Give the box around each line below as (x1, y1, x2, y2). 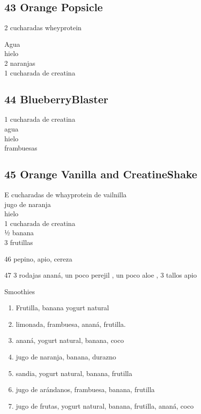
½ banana (4, 227, 34, 238)
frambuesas (4, 143, 37, 153)
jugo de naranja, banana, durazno (16, 352, 117, 362)
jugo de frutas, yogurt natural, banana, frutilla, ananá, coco (16, 400, 194, 411)
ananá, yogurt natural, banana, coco (16, 335, 124, 345)
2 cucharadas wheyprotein (4, 22, 82, 33)
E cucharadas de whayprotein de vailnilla (4, 189, 127, 199)
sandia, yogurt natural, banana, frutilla (16, 368, 133, 378)
